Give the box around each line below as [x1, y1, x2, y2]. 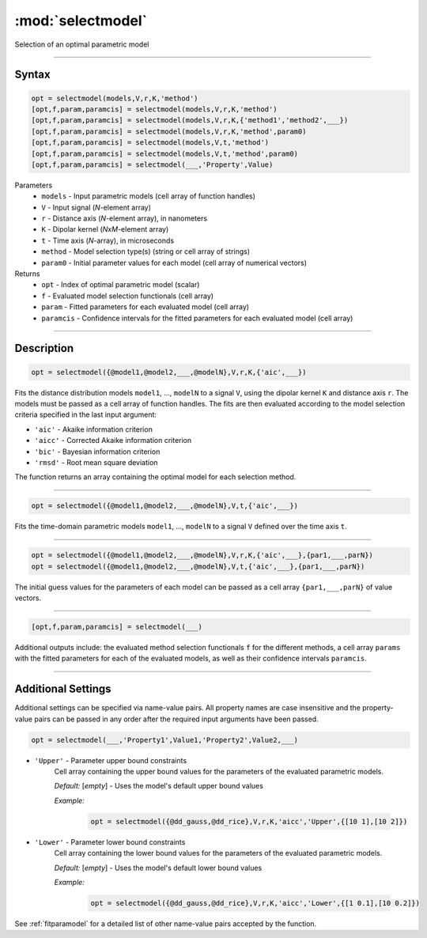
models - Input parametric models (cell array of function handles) [41, 191, 256, 201]
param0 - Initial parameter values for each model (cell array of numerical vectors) [41, 258, 308, 267]
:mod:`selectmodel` [14, 12, 148, 29]
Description [14, 342, 74, 355]
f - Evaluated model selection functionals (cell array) [41, 291, 213, 301]
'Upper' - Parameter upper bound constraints [34, 755, 187, 765]
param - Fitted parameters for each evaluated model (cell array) [41, 302, 249, 312]
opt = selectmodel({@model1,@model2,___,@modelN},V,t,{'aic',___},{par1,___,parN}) [31, 562, 365, 571]
